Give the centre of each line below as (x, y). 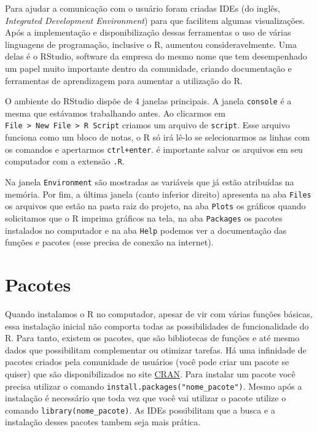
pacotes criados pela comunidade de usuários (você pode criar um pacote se (147, 362)
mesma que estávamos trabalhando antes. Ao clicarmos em (115, 113)
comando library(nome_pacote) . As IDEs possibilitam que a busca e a (140, 410)
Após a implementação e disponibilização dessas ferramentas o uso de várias (148, 32)
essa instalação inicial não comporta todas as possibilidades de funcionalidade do (157, 326)
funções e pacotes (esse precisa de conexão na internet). (109, 242)
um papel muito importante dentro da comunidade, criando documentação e (148, 68)
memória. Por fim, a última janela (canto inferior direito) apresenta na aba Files (158, 194)
